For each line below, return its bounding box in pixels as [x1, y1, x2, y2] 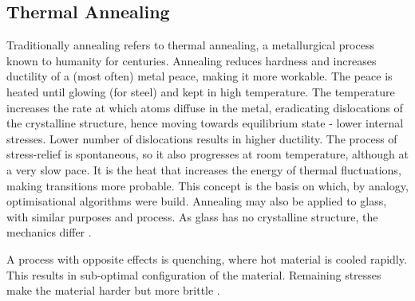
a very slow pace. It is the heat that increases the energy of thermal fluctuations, [6, 161, 401, 178]
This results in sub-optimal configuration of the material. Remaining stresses [6, 266, 381, 283]
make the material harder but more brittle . [6, 282, 220, 299]
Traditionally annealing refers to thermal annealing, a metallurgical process [6, 37, 374, 53]
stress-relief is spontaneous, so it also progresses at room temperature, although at [6, 146, 409, 162]
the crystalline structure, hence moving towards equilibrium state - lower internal [6, 115, 404, 131]
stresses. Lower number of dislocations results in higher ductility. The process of [6, 130, 397, 147]
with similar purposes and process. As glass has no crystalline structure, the [6, 208, 378, 225]
